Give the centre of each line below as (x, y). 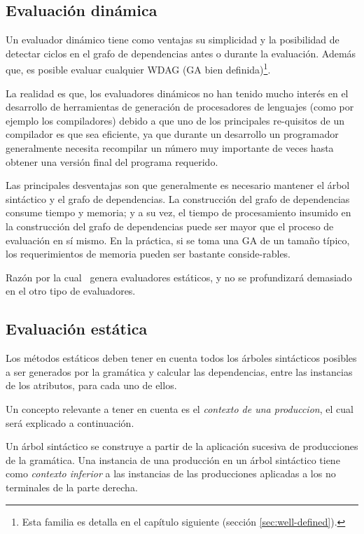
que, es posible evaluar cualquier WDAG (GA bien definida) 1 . (138, 69)
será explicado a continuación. (70, 422)
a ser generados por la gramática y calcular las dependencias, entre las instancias (179, 371)
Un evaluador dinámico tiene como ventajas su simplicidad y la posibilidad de (173, 40)
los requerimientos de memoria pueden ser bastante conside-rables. (148, 254)
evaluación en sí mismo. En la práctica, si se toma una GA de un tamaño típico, (178, 240)
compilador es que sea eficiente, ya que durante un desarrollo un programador (172, 134)
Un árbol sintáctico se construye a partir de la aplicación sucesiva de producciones (182, 446)
